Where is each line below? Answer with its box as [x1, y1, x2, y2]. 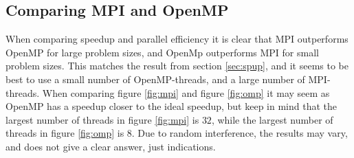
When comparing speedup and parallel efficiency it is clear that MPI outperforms [5, 32, 349, 46]
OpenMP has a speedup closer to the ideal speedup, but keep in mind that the [5, 99, 338, 113]
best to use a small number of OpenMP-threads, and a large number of [5, 71, 305, 86]
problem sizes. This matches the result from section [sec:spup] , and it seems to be [5, 58, 349, 73]
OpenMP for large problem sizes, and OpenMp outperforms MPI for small [5, 45, 319, 59]
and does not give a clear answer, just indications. [5, 139, 216, 153]
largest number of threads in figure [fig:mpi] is [5, 112, 199, 126]
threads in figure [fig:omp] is [5, 126, 124, 140]
